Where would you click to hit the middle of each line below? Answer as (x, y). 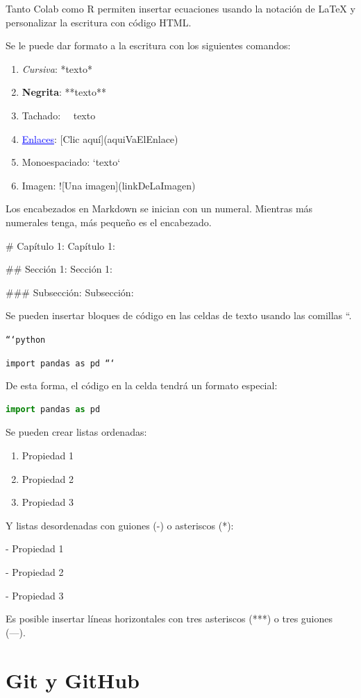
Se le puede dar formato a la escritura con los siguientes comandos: (148, 45)
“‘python (26, 340)
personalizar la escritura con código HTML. (99, 22)
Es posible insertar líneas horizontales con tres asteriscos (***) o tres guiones (169, 619)
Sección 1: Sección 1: (69, 269)
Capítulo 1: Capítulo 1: (66, 245)
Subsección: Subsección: (83, 292)
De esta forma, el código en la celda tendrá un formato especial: (142, 385)
